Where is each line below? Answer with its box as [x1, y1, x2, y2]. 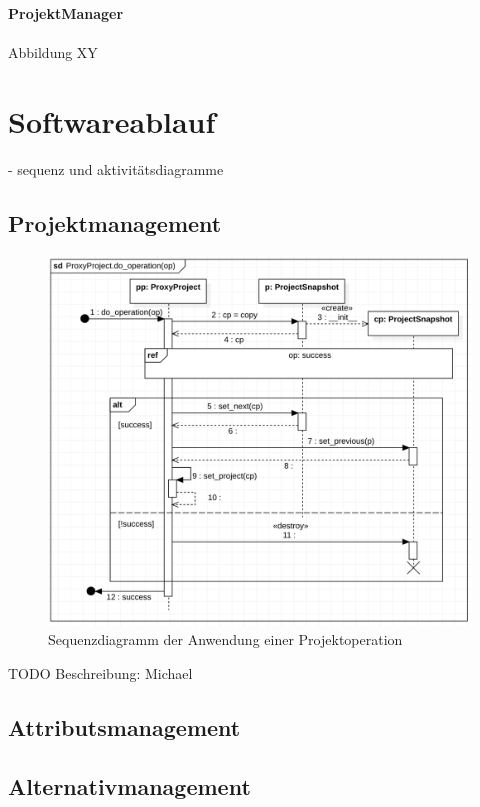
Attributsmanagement [8, 712, 241, 743]
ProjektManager [8, 3, 124, 23]
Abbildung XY [8, 42, 98, 63]
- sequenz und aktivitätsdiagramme [8, 158, 224, 179]
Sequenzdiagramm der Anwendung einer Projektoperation [48, 629, 403, 650]
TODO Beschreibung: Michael [8, 663, 193, 684]
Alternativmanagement [8, 770, 251, 801]
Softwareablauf [8, 100, 216, 141]
